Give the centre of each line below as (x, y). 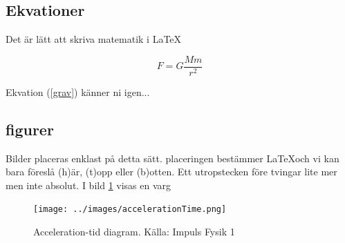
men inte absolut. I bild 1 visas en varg (88, 185)
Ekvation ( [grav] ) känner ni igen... (78, 91)
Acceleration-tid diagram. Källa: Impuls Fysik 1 (134, 232)
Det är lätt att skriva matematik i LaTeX (94, 39)
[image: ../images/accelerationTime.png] (130, 210)
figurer (30, 129)
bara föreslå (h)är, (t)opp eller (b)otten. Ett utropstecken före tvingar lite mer (171, 172)
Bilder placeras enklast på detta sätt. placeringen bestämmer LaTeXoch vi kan (172, 158)
